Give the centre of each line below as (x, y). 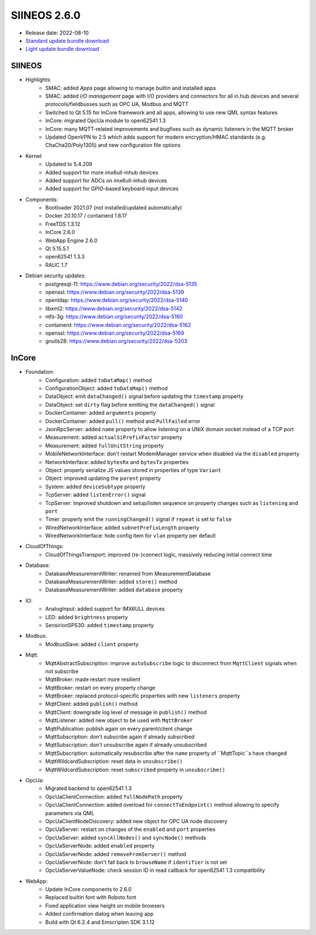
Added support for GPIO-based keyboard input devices (112, 189)
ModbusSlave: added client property (92, 644)
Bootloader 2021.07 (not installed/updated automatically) (114, 208)
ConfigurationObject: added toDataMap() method (107, 389)
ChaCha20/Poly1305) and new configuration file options (113, 145)
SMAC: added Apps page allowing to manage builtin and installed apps (131, 88)
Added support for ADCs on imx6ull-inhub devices (106, 180)
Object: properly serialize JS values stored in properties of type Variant (133, 470)
